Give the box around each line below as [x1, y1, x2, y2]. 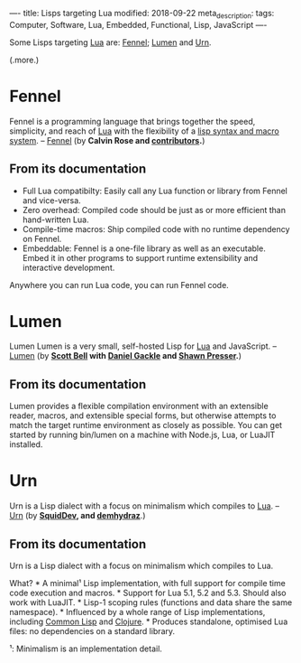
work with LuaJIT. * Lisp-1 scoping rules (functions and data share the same [9, 597, 293, 608]
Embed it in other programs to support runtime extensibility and [22, 252, 259, 263]
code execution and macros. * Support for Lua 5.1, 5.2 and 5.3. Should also [9, 587, 287, 599]
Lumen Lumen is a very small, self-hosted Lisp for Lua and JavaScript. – [9, 341, 278, 351]
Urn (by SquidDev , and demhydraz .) [9, 510, 146, 521]
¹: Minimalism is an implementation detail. [9, 643, 162, 654]
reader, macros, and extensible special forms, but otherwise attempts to [9, 410, 277, 421]
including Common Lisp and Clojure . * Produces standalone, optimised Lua [9, 616, 288, 627]
